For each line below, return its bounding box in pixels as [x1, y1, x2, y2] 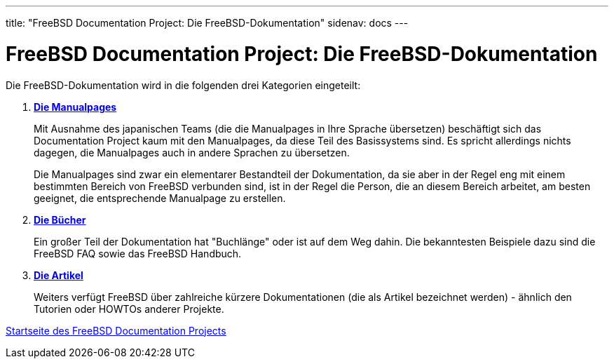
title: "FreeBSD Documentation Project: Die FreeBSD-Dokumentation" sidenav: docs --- [6, 17, 409, 29]
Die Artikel [34, 269, 83, 281]
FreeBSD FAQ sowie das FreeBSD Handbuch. [34, 247, 242, 259]
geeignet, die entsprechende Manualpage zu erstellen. [34, 191, 286, 204]
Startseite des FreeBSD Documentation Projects [6, 324, 226, 337]
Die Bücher [34, 213, 86, 226]
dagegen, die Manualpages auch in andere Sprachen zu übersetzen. [34, 146, 350, 159]
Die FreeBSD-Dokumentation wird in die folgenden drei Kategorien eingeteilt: [6, 79, 361, 91]
